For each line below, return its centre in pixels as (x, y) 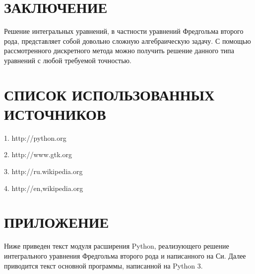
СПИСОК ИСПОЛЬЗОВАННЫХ (109, 94)
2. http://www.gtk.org (38, 154)
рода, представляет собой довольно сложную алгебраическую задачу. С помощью (127, 41)
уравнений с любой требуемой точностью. (68, 60)
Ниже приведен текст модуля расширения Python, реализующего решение (117, 246)
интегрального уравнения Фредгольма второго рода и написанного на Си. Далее (125, 255)
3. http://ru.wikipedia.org (43, 171)
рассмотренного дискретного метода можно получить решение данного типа (119, 50)
